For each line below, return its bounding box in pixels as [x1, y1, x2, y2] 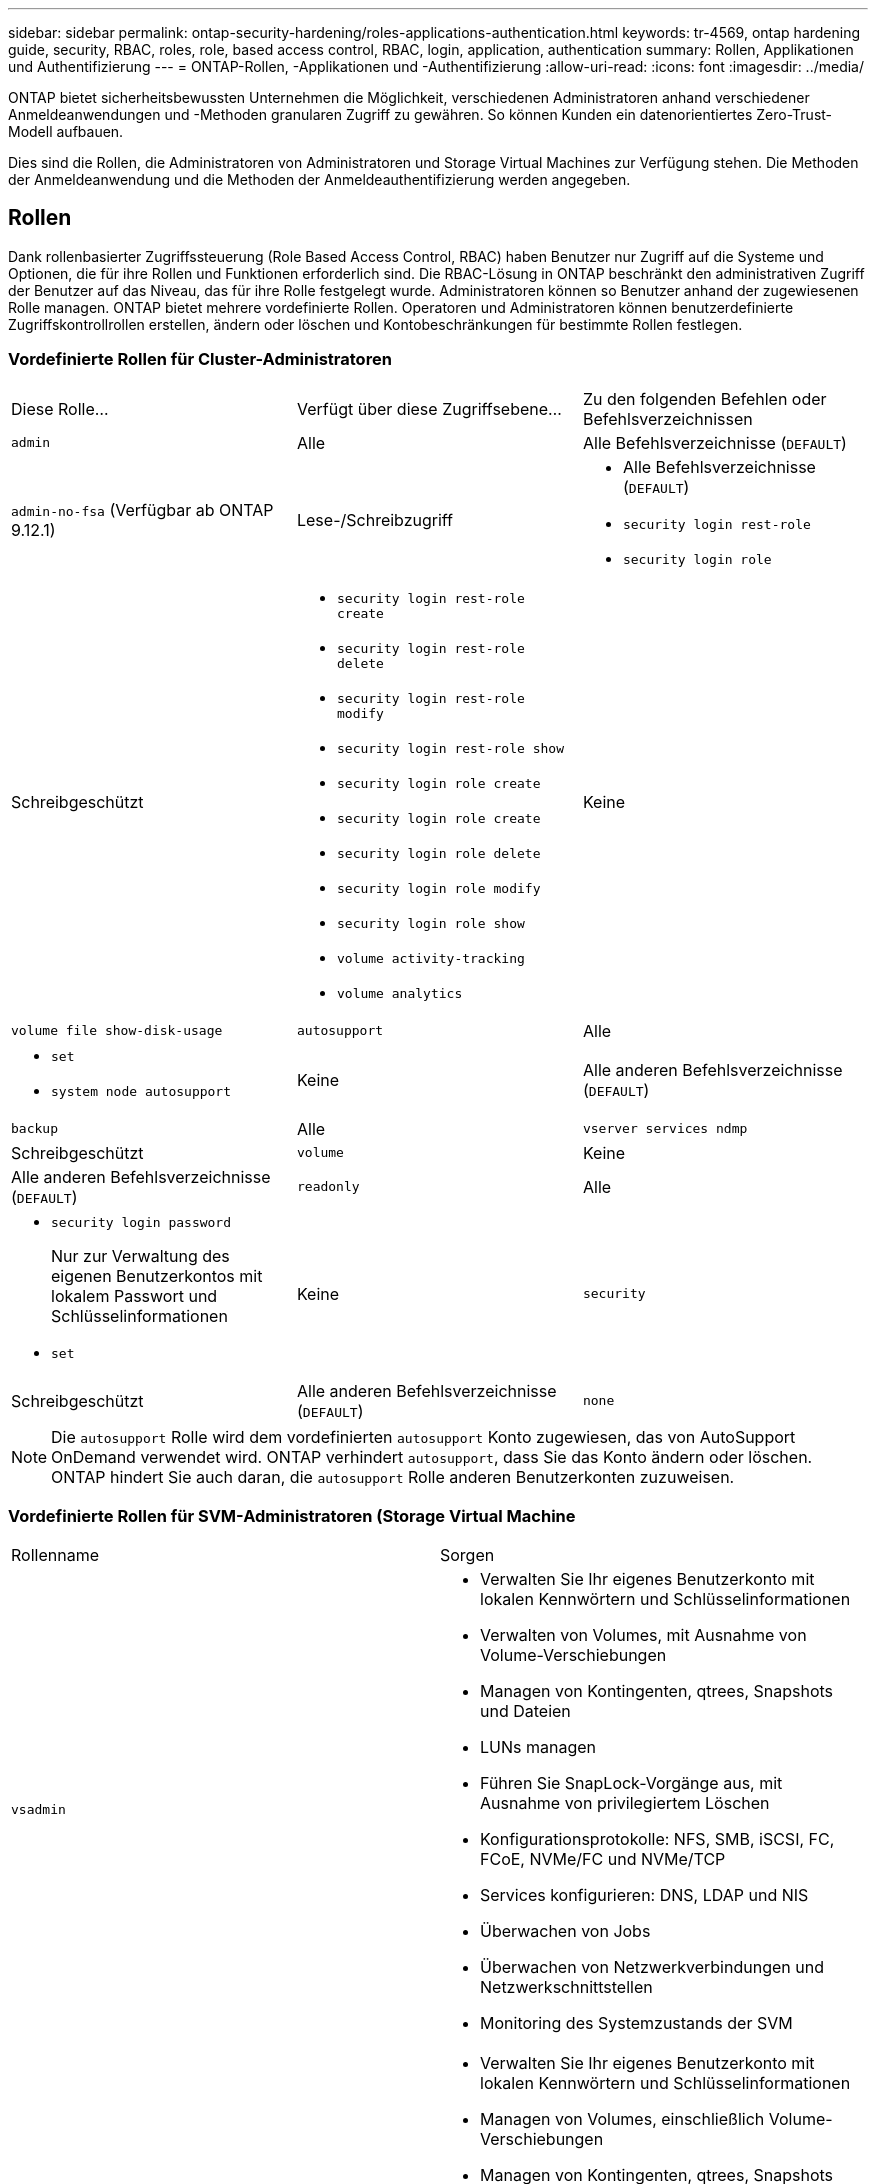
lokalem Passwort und [51, 1285, 218, 1306]
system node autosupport [51, 1083, 232, 1099]
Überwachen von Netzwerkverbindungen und [480, 1957, 824, 1978]
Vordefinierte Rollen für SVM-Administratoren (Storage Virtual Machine [8, 1505, 576, 1526]
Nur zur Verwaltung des [51, 1245, 230, 1266]
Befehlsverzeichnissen [582, 408, 753, 429]
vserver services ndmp [582, 1121, 748, 1137]
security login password [51, 1214, 232, 1230]
